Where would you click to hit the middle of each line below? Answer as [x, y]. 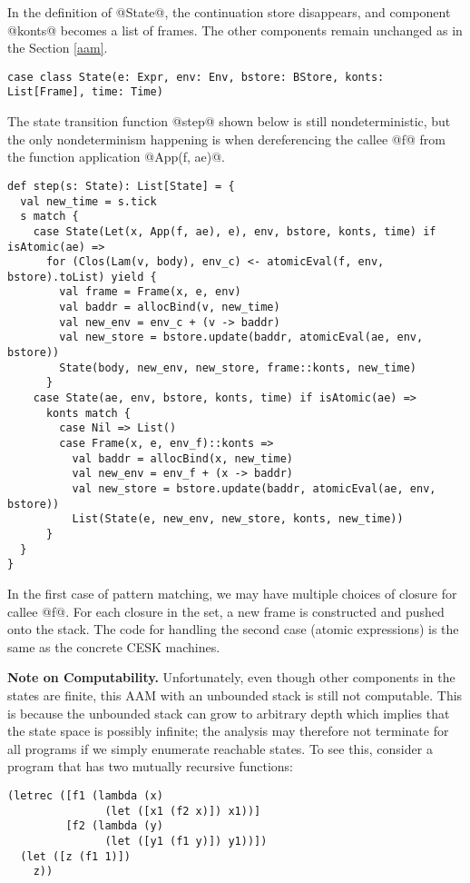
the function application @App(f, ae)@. [117, 157]
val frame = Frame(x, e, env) [150, 292]
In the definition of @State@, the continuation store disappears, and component [229, 12]
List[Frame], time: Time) [85, 92]
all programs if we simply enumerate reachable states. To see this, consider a [220, 748]
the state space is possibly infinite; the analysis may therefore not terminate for [228, 731]
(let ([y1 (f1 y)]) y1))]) [186, 841]
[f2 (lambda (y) [114, 826]
